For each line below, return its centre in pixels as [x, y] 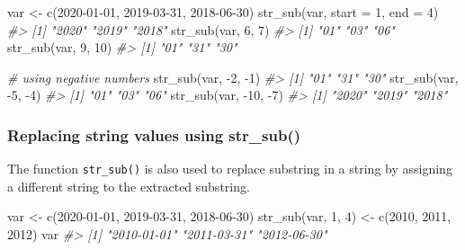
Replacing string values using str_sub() [154, 134]
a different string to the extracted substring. [129, 186]
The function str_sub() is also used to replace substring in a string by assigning [230, 169]
